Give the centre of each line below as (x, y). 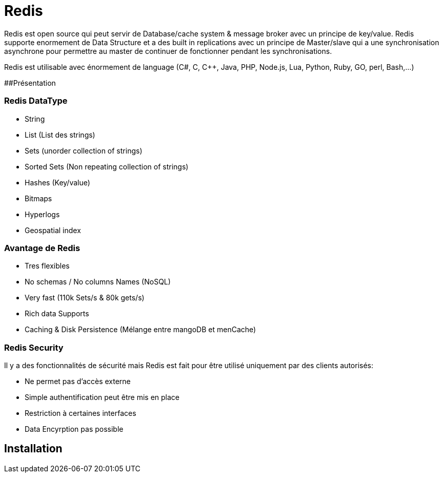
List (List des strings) (60, 135)
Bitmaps (38, 198)
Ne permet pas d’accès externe (78, 381)
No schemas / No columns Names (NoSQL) (98, 282)
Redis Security (34, 347)
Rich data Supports (57, 314)
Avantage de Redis (42, 248)
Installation (33, 449)
